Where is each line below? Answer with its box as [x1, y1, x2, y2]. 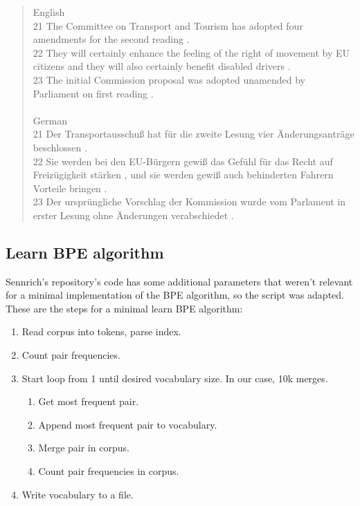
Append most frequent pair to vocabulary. [38, 417, 217, 431]
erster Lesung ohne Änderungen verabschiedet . [33, 207, 234, 222]
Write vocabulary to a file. [21, 487, 134, 501]
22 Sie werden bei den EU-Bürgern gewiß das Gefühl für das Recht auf [33, 153, 333, 168]
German [33, 113, 67, 127]
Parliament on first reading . [33, 86, 154, 100]
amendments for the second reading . [33, 32, 190, 46]
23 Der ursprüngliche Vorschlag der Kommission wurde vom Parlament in [33, 194, 346, 209]
